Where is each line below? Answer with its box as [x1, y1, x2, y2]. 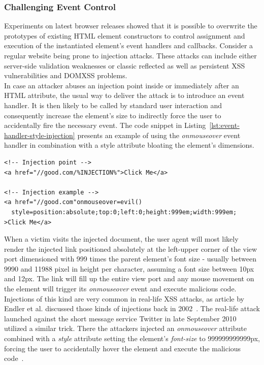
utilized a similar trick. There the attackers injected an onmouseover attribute [4, 323, 247, 334]
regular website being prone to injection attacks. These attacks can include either [4, 50, 257, 60]
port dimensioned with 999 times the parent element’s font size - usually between [4, 253, 257, 264]
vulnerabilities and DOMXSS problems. [4, 70, 127, 81]
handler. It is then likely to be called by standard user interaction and [4, 99, 222, 110]
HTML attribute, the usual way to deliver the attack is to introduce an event [4, 90, 245, 101]
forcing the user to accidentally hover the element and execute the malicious [4, 343, 241, 353]
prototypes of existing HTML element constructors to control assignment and [4, 30, 245, 41]
